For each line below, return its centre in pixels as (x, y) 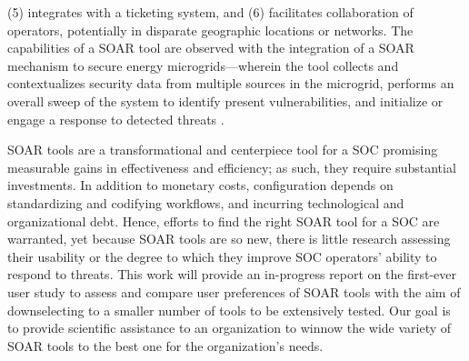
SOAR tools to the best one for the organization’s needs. (165, 345)
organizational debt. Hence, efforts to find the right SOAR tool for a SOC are (224, 221)
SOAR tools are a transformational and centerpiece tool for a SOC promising (223, 150)
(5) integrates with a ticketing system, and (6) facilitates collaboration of (210, 12)
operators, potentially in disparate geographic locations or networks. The (210, 30)
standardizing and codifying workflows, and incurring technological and (206, 202)
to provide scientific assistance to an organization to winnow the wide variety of (230, 328)
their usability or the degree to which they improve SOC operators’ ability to (222, 256)
